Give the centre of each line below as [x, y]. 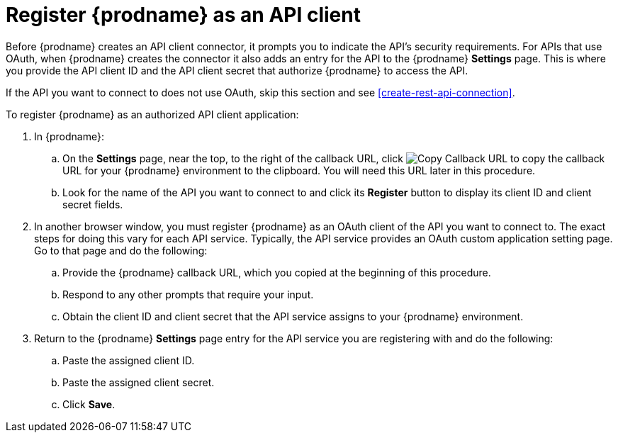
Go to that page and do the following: [121, 250]
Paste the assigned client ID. [129, 360]
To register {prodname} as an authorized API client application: [152, 114]
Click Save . [89, 404]
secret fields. [93, 204]
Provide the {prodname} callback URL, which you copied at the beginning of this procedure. [277, 272]
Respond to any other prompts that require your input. [188, 294]
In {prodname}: [69, 136]
